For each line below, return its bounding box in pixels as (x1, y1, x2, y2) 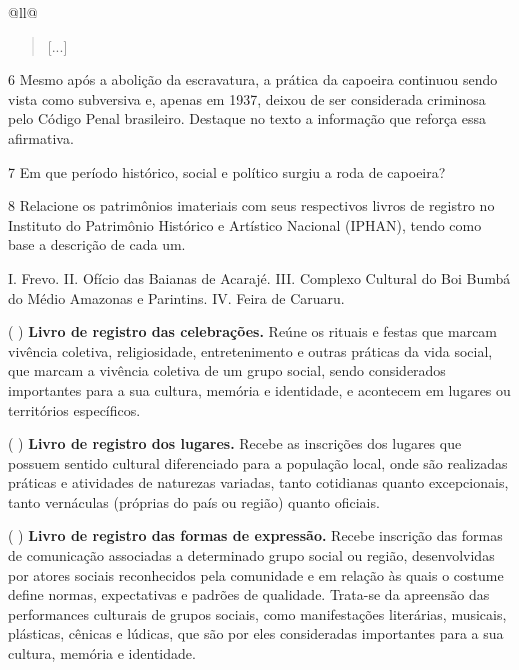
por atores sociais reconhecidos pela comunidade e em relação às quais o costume (8, 564, 504, 585)
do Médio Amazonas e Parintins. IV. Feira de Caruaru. (8, 287, 345, 308)
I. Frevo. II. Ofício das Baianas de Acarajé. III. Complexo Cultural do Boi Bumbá (8, 267, 511, 288)
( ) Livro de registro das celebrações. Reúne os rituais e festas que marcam (8, 321, 498, 342)
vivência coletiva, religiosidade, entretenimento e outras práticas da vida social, (8, 340, 493, 361)
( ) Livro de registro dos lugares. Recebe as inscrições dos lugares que (8, 433, 462, 454)
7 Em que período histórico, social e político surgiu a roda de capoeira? (8, 161, 446, 182)
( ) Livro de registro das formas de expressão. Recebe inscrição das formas (8, 525, 503, 546)
